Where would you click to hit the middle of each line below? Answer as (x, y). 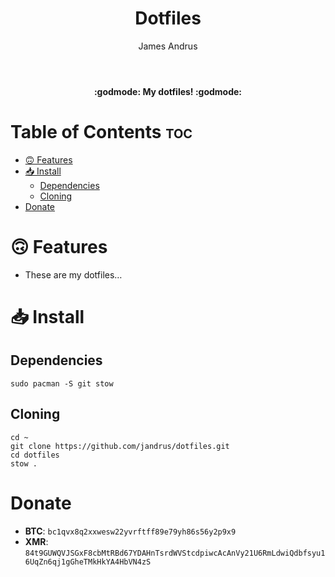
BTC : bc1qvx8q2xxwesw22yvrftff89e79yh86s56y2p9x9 (130, 531)
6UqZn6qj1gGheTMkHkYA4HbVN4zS (88, 562)
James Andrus (168, 46)
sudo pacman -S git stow (62, 383)
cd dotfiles (35, 455)
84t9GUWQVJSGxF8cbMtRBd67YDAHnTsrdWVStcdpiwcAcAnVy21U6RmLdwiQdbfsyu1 (175, 553)
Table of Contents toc (101, 132)
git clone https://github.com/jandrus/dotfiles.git (120, 446)
